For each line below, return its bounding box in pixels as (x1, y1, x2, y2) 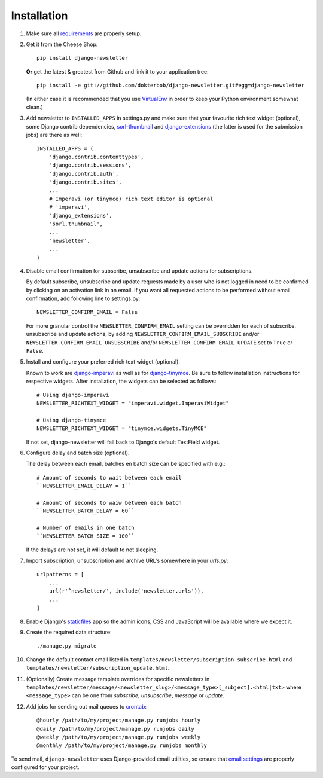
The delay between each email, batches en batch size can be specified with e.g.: (26, 460, 226, 468)
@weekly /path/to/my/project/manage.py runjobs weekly (36, 733, 201, 740)
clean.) (26, 103, 43, 111)
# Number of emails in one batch (36, 524, 135, 532)
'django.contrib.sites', (48, 179, 122, 185)
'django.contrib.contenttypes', (48, 153, 144, 160)
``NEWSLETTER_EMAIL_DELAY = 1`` (36, 483, 132, 490)
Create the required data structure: (26, 628, 112, 636)
